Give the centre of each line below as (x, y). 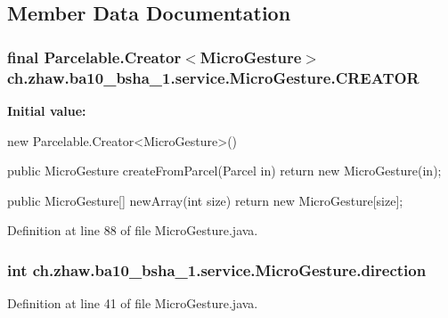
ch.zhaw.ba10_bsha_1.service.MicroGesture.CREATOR (213, 77)
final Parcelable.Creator (94, 57)
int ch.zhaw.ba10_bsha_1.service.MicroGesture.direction (217, 269)
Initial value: (47, 110)
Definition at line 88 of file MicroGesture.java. (133, 230)
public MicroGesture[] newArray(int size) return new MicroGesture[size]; (205, 200)
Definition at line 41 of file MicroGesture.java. (133, 303)
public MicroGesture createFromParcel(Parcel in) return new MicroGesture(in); (224, 171)
